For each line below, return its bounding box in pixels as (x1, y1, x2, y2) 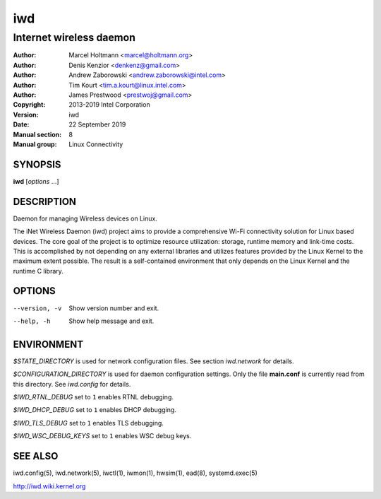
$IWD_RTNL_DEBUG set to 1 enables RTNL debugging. (13, 393, 174, 401)
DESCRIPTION (13, 195, 77, 208)
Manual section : (13, 130, 62, 139)
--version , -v (13, 304, 62, 312)
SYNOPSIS (13, 158, 61, 170)
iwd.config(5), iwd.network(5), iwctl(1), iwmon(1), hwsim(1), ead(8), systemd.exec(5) (13, 469, 258, 477)
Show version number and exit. (68, 304, 159, 312)
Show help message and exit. (68, 317, 155, 325)
